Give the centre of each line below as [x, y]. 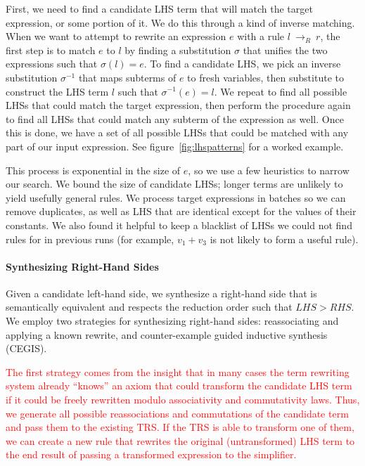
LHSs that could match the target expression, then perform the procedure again [178, 105]
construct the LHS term [57, 91]
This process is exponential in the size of [93, 170]
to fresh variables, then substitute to [265, 77]
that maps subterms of [127, 77]
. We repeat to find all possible [281, 91]
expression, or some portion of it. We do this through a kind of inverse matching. [180, 22]
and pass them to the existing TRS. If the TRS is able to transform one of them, [180, 427]
